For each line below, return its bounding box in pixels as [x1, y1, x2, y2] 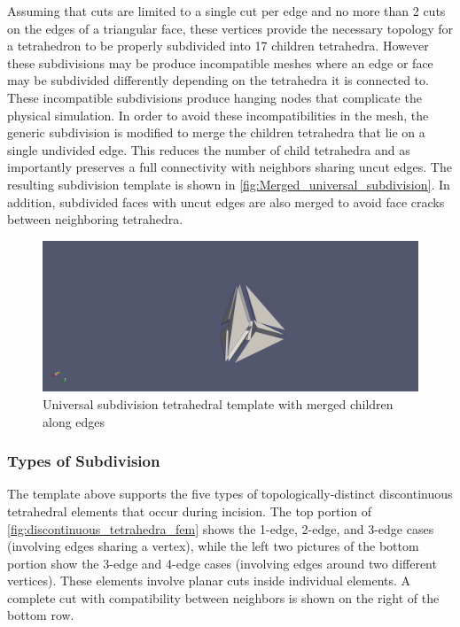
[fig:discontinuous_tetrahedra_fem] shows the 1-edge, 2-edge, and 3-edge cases [7, 519, 434, 538]
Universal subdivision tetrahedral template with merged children [43, 394, 394, 413]
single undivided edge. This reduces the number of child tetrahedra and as [7, 140, 410, 159]
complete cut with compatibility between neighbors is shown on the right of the [7, 588, 440, 607]
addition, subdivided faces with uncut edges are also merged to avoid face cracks [7, 192, 445, 211]
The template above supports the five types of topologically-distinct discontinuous [7, 484, 453, 503]
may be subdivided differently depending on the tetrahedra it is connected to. [7, 71, 429, 89]
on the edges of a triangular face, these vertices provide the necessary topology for [7, 19, 454, 37]
